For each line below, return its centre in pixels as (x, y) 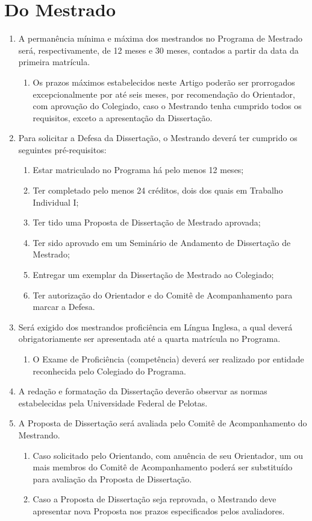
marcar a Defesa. (64, 307)
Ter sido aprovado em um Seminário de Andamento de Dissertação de (162, 242)
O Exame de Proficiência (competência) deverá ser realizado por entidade (168, 359)
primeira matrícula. (54, 62)
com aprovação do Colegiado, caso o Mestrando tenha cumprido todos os (167, 106)
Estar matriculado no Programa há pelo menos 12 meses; (138, 170)
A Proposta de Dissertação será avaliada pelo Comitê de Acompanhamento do (163, 423)
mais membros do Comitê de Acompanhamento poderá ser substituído (163, 467)
